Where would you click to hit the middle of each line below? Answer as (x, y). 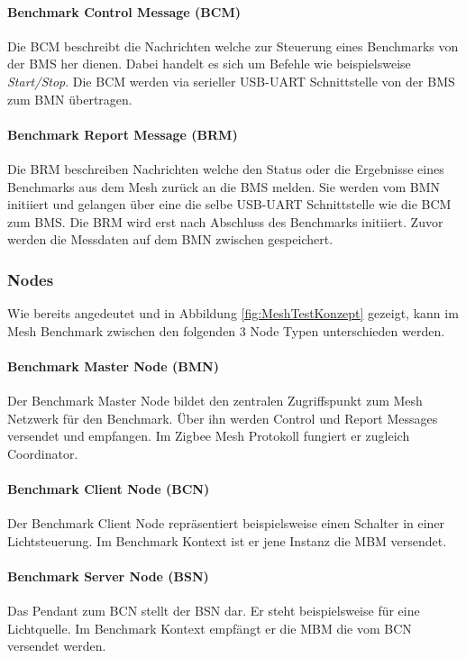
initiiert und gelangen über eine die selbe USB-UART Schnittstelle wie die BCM (229, 204)
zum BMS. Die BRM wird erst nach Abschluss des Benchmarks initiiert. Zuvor (225, 221)
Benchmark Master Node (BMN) (113, 366)
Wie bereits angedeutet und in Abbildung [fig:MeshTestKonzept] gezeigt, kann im (233, 313)
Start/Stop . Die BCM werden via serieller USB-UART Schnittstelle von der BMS (231, 81)
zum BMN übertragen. (70, 99)
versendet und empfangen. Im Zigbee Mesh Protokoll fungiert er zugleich (209, 436)
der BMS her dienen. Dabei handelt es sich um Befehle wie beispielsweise (209, 64)
